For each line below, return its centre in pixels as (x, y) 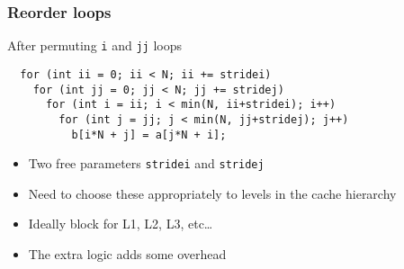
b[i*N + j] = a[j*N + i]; (149, 134)
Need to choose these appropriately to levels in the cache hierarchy (212, 193)
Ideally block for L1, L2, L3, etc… (121, 224)
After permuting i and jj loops (94, 45)
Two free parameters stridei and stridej (146, 163)
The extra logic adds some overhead (127, 254)
